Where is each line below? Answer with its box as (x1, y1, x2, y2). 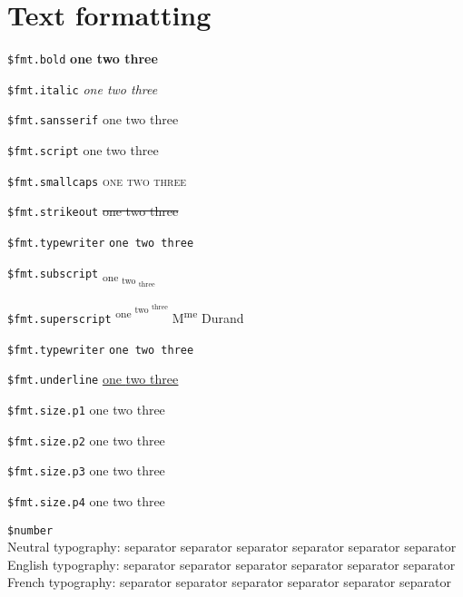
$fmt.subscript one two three (7, 267, 155, 289)
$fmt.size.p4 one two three (7, 491, 165, 510)
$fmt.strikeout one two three (7, 201, 179, 220)
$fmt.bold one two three (7, 49, 158, 68)
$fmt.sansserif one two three (7, 110, 179, 129)
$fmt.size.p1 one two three (7, 399, 165, 418)
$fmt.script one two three (7, 141, 159, 160)
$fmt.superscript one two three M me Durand (7, 301, 244, 327)
